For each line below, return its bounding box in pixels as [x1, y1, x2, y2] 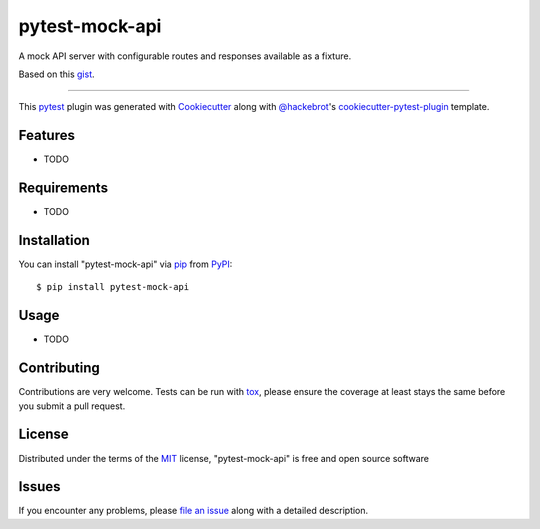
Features [18, 127, 75, 144]
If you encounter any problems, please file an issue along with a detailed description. [18, 505, 369, 517]
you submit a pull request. [18, 400, 126, 412]
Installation [18, 231, 90, 249]
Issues [18, 478, 61, 495]
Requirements [18, 180, 109, 197]
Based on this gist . [18, 68, 95, 80]
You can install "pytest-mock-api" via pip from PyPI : [18, 258, 233, 270]
